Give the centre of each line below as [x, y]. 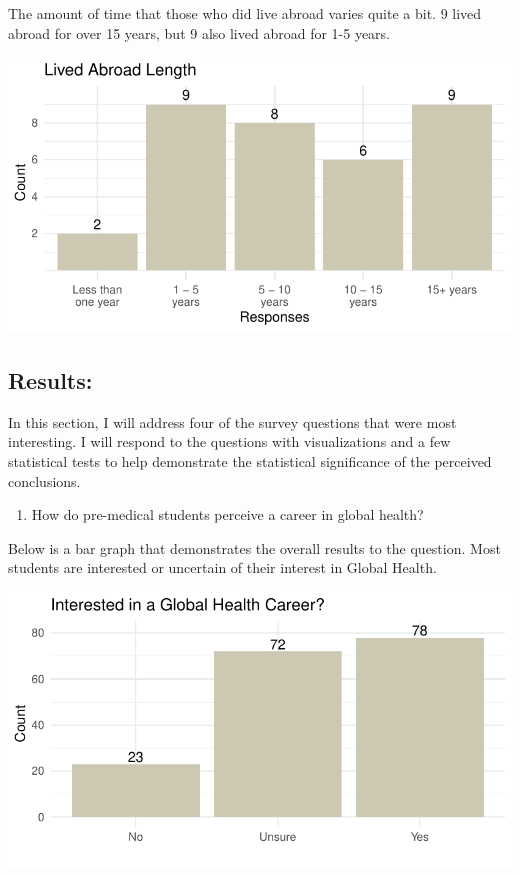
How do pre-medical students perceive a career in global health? [227, 514]
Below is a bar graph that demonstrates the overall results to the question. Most [254, 547]
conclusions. [44, 480]
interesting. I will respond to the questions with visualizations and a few [229, 441]
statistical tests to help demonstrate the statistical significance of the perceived [250, 461]
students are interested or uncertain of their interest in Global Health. [222, 567]
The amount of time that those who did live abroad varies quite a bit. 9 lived [245, 13]
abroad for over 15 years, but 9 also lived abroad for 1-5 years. [199, 32]
